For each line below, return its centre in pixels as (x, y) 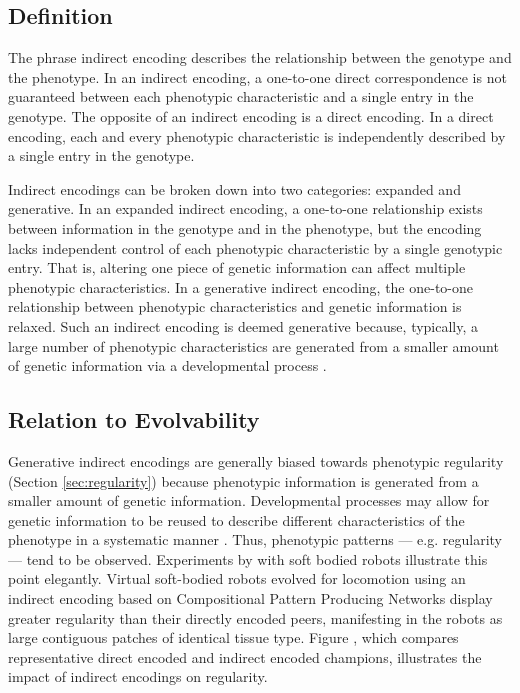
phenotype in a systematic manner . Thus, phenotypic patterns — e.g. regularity (255, 539)
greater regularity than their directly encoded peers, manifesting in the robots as (255, 617)
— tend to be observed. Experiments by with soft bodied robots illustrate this (248, 558)
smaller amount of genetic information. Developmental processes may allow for (249, 500)
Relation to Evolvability (134, 419)
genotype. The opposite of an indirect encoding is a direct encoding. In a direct (251, 115)
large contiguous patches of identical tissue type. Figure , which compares (233, 637)
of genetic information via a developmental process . (167, 365)
